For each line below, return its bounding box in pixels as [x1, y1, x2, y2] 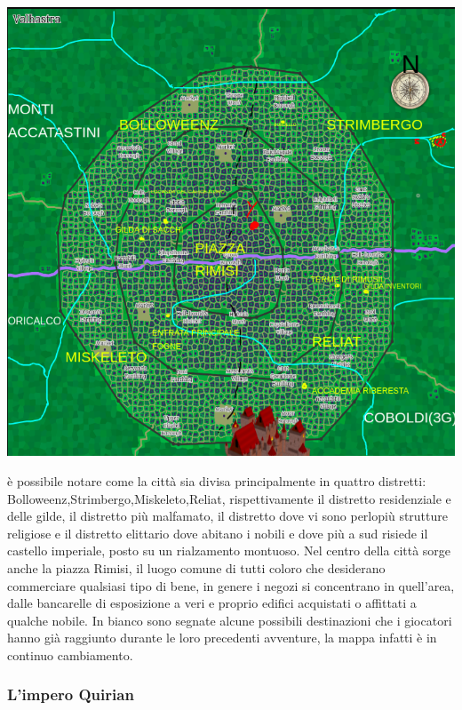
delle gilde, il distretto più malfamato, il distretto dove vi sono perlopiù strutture [7, 507, 448, 525]
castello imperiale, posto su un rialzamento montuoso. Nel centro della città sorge [7, 541, 451, 560]
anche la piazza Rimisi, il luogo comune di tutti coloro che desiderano [7, 559, 386, 577]
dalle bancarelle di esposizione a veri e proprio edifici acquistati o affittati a [7, 594, 417, 612]
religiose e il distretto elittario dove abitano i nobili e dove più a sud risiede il [7, 523, 428, 542]
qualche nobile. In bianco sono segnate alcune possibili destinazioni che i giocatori [7, 610, 452, 629]
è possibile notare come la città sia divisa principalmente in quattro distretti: [7, 472, 426, 491]
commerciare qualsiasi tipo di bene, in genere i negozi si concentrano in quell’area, [7, 576, 455, 594]
